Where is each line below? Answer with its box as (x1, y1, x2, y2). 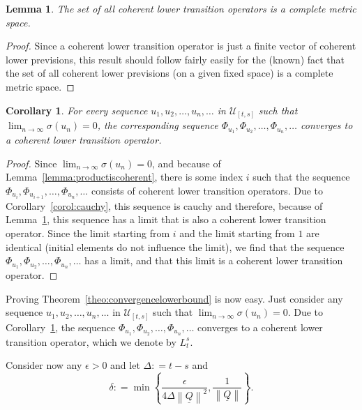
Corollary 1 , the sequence (6, 319, 116, 334)
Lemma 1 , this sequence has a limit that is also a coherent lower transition (6, 212, 326, 227)
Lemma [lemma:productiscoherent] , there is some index (6, 169, 243, 184)
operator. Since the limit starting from (6, 226, 170, 240)
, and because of (151, 155, 221, 170)
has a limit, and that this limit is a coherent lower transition (84, 253, 343, 268)
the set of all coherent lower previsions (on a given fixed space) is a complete (6, 66, 333, 80)
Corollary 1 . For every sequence (6, 102, 148, 117)
